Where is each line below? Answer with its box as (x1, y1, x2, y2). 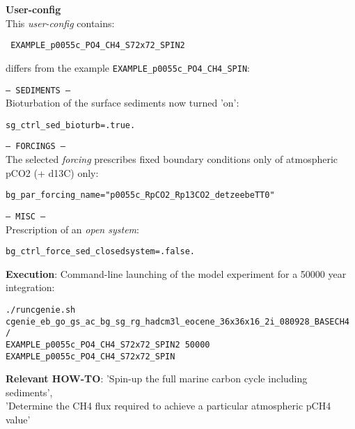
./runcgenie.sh (6, 305, 76, 315)
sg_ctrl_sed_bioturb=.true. (6, 120, 136, 130)
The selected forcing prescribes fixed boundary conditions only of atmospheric (6, 152, 338, 166)
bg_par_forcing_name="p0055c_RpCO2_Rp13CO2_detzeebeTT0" (6, 190, 275, 201)
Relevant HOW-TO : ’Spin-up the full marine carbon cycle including (6, 371, 308, 386)
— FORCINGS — (6, 141, 65, 152)
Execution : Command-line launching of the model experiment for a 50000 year (6, 266, 347, 281)
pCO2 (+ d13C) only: (6, 165, 99, 180)
